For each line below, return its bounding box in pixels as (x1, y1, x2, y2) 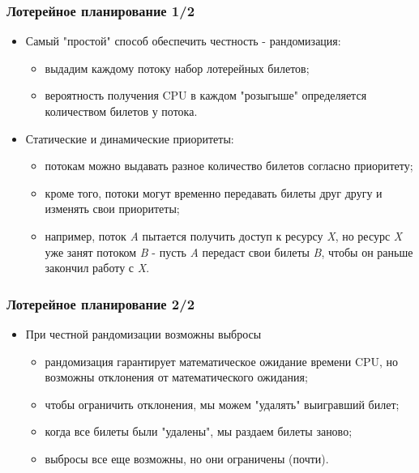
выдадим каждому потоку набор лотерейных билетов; (45, 59, 310, 76)
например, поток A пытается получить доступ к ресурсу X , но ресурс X (45, 227, 403, 244)
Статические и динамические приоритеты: (25, 130, 234, 147)
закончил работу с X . (45, 259, 150, 276)
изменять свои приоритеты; (45, 200, 180, 217)
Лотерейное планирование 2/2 (6, 293, 195, 313)
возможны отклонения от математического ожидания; (45, 369, 308, 386)
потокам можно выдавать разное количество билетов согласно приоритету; (45, 157, 413, 174)
